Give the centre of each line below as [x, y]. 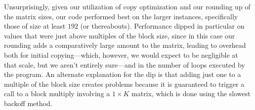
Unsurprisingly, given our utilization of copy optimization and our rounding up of [127, 6]
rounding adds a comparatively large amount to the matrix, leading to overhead [125, 45]
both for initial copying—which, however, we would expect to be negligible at [121, 55]
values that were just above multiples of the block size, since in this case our [120, 35]
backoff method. [28, 103]
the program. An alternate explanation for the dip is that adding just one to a [123, 74]
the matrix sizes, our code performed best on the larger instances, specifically [121, 16]
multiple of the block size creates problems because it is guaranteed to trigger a [124, 84]
